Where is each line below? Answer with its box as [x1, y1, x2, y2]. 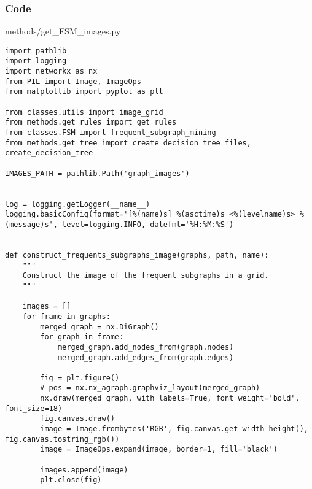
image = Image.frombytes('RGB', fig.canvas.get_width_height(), [40, 425, 308, 434]
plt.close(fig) [40, 476, 102, 485]
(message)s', [5, 220, 58, 229]
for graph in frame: [40, 333, 124, 342]
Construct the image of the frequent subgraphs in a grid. [22, 271, 269, 280]
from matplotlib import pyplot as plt [5, 87, 163, 96]
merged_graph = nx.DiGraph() [40, 322, 159, 331]
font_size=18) [5, 404, 63, 413]
